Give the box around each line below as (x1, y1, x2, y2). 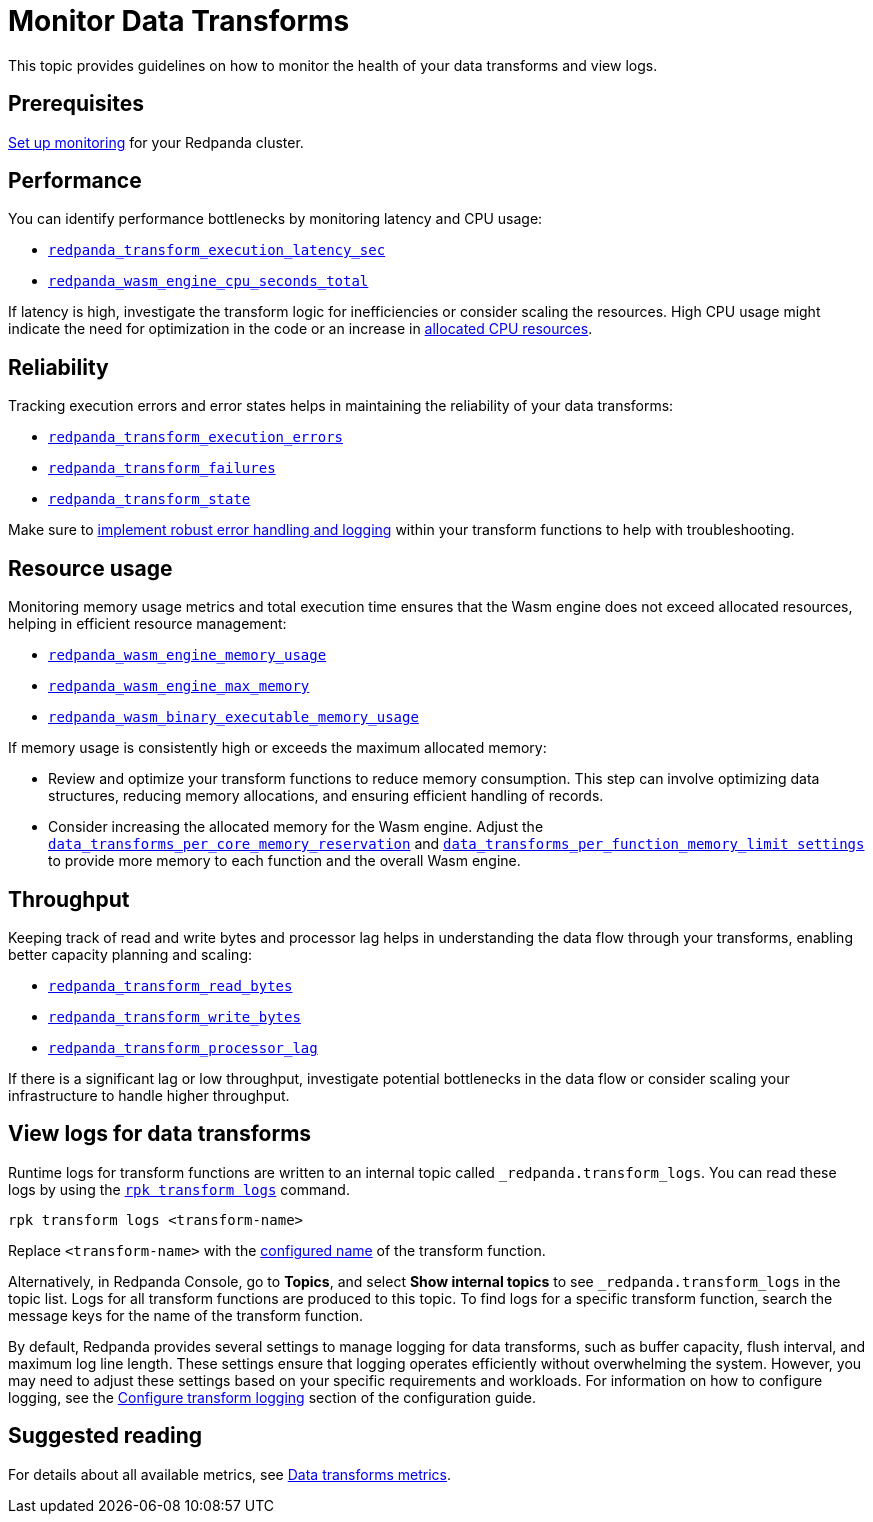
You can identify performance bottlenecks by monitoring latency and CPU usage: (8, 210, 543, 228)
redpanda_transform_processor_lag (48, 1039, 318, 1056)
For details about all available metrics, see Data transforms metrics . (8, 1465, 451, 1483)
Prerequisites (8, 91, 144, 117)
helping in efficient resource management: (8, 615, 287, 633)
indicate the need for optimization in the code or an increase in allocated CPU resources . (8, 320, 593, 338)
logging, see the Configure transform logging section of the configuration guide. (8, 1388, 537, 1406)
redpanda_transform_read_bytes (48, 977, 293, 994)
